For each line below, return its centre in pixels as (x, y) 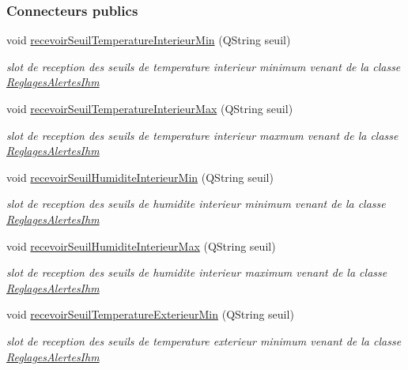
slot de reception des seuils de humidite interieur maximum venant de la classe (197, 272)
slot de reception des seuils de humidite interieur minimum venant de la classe (196, 204)
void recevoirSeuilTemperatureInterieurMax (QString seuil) (150, 108)
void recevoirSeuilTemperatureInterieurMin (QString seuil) (149, 40)
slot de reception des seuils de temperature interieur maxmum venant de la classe (202, 135)
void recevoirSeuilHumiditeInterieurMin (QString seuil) (140, 177)
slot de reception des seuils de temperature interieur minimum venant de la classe (204, 66)
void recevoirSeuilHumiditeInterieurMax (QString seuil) (141, 245)
